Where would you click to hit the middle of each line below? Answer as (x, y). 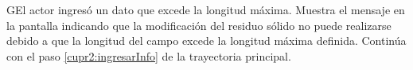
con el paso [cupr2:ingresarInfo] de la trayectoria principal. (149, 55)
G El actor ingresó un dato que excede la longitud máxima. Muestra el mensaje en (206, 9)
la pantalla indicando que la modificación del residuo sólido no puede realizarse (199, 25)
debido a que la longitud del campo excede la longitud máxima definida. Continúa (206, 41)
